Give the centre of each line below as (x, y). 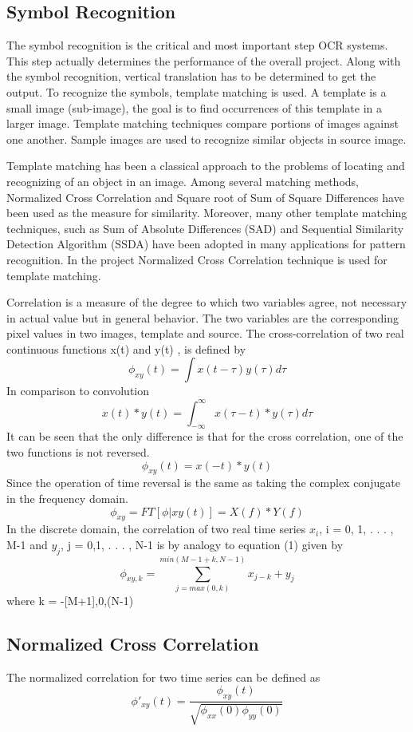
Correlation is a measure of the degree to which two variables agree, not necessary (207, 302)
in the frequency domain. (67, 498)
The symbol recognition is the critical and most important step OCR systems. (197, 45)
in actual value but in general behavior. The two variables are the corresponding (203, 317)
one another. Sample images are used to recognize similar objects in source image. (206, 138)
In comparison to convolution (78, 391)
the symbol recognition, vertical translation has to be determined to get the (191, 76)
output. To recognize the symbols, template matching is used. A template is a (197, 91)
